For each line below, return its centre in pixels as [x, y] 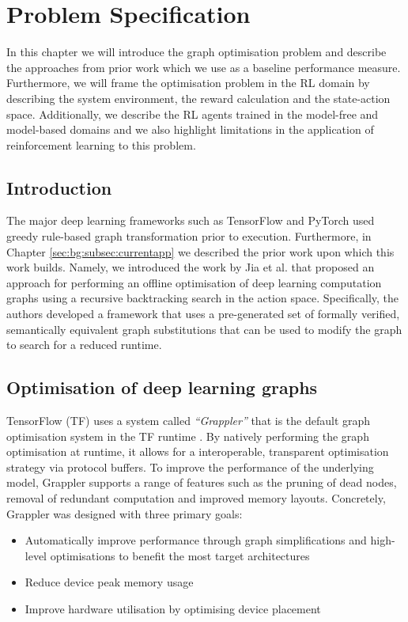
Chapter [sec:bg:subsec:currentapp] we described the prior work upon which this [200, 251]
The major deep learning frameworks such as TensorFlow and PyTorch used [191, 220]
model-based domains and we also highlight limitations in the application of [190, 129]
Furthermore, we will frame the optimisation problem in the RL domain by [188, 83]
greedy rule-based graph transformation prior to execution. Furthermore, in [189, 236]
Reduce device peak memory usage [109, 582]
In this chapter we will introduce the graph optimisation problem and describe [196, 52]
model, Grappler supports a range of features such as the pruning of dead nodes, [202, 482]
